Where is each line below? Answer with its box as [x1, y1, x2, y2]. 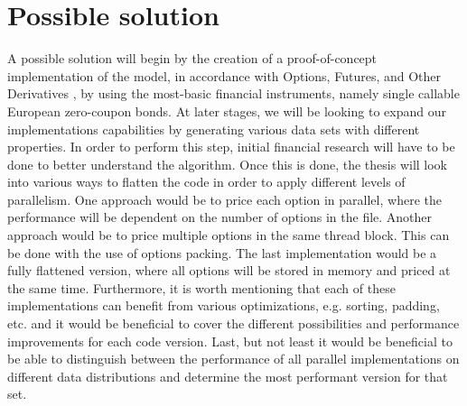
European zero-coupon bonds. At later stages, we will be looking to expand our [7, 101, 446, 120]
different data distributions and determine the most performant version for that [7, 366, 448, 385]
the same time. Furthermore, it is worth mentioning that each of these [7, 278, 396, 297]
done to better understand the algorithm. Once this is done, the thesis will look [7, 154, 448, 173]
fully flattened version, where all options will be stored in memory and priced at [7, 261, 451, 280]
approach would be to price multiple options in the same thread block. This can [7, 226, 450, 245]
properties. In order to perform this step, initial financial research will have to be [7, 137, 455, 156]
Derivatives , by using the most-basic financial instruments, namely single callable [7, 84, 460, 103]
